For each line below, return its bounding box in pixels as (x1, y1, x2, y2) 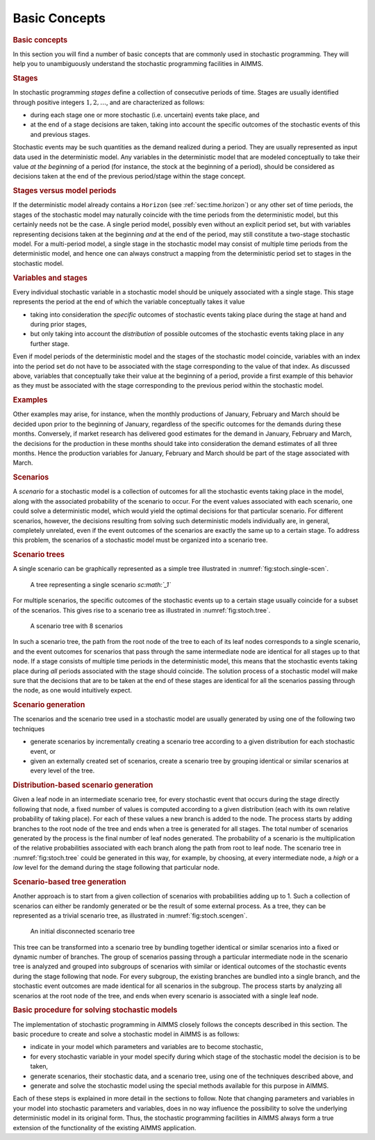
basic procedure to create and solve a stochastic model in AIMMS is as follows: (12, 1030, 240, 1039)
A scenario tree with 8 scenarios (30, 622, 123, 630)
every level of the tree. (30, 766, 95, 775)
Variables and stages (12, 273, 88, 283)
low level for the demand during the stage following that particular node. (12, 864, 220, 872)
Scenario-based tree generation (12, 877, 126, 886)
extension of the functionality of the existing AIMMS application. (12, 1123, 197, 1132)
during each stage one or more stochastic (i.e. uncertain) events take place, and (30, 111, 260, 119)
